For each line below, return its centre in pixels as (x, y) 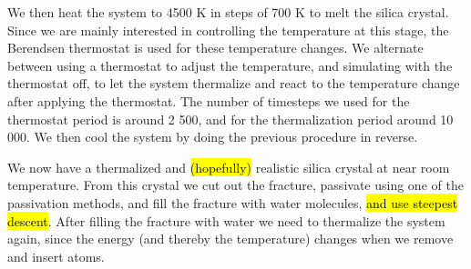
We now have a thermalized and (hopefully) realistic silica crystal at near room (229, 167)
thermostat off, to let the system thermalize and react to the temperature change (234, 83)
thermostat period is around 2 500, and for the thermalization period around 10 (230, 119)
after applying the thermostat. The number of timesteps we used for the (209, 100)
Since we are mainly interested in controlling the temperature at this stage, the (228, 30)
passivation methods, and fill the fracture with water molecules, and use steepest (233, 202)
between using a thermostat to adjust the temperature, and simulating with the (230, 65)
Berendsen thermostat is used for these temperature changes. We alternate (215, 48)
